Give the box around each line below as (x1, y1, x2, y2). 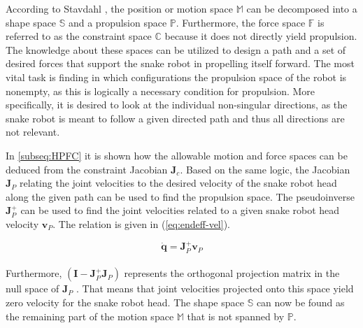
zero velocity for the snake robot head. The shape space (6, 294, 244, 309)
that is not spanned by (187, 308, 285, 323)
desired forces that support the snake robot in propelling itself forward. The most (6, 56, 355, 71)
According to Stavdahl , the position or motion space (6, 1, 233, 15)
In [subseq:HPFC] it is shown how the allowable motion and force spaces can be (6, 148, 348, 162)
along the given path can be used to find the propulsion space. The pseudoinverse (6, 189, 355, 204)
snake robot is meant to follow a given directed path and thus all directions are (6, 110, 345, 125)
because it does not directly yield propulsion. (164, 29, 357, 43)
